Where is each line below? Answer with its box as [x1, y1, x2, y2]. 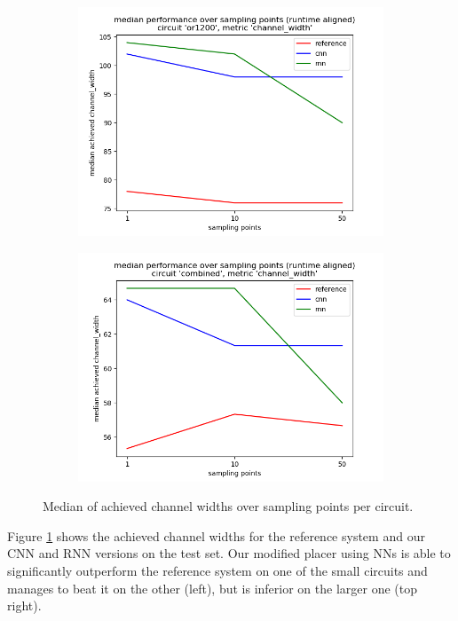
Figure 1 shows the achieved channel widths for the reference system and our [7, 526, 425, 545]
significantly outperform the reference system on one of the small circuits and [7, 561, 428, 579]
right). [7, 596, 42, 615]
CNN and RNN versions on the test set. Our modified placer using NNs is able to [7, 544, 451, 562]
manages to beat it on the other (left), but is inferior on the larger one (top [7, 578, 417, 597]
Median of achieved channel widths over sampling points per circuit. [43, 497, 414, 515]
